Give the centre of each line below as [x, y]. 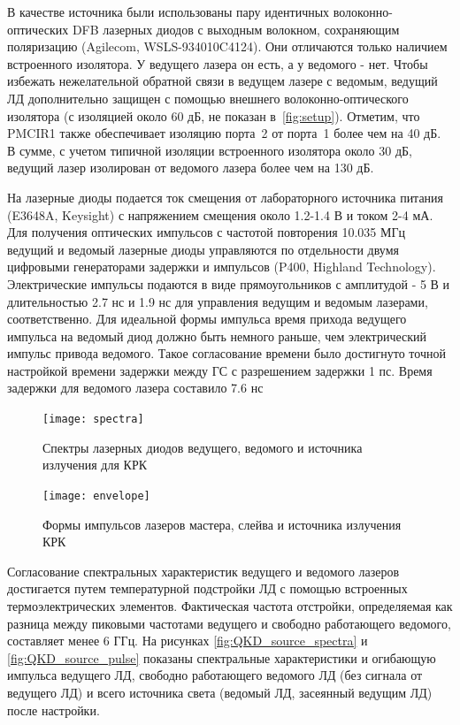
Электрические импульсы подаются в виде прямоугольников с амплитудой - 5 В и [229, 283]
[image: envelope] [96, 496]
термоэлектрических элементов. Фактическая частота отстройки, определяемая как [230, 605]
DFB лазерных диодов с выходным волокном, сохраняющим [236, 29]
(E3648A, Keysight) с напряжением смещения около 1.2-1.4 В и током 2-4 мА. [220, 214]
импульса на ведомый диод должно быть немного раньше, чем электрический [217, 336]
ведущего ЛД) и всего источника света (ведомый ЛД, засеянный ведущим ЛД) [220, 692]
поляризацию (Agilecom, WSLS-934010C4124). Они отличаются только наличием [227, 46]
